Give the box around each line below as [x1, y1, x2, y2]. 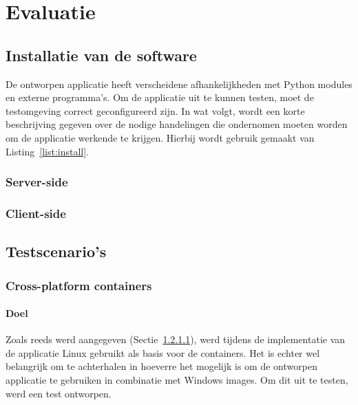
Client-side [6, 204, 66, 221]
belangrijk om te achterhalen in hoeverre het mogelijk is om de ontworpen [6, 359, 317, 373]
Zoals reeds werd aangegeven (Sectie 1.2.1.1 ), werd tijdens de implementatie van [6, 332, 346, 347]
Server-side [6, 173, 68, 190]
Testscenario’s [6, 241, 107, 262]
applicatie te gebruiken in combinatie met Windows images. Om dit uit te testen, [6, 373, 348, 387]
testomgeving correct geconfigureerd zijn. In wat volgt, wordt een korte [6, 103, 305, 118]
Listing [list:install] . [6, 144, 89, 158]
